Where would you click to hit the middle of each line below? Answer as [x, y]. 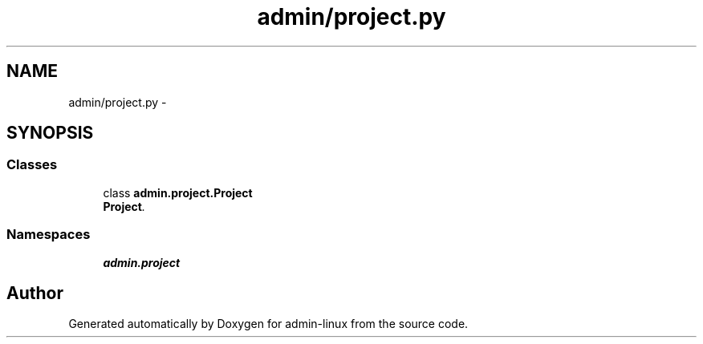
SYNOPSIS [50, 133]
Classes [32, 165]
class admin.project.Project [178, 192]
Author [35, 293]
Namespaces [49, 235]
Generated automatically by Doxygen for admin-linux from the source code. [268, 324]
